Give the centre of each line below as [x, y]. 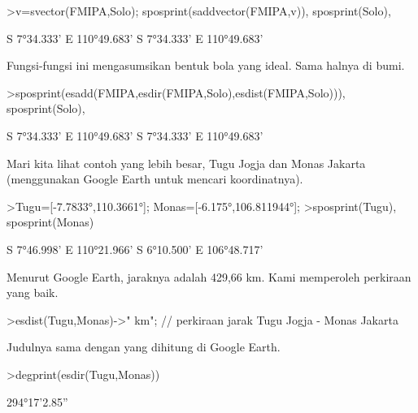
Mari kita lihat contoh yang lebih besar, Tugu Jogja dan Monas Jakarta [186, 163]
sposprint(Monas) [50, 222]
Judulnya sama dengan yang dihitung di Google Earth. [144, 347]
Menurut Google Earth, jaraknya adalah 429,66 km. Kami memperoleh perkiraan [209, 276]
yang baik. [33, 293]
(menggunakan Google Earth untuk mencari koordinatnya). [155, 179]
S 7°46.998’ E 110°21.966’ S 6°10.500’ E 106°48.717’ [135, 249]
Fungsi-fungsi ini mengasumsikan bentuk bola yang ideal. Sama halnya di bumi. [206, 65]
